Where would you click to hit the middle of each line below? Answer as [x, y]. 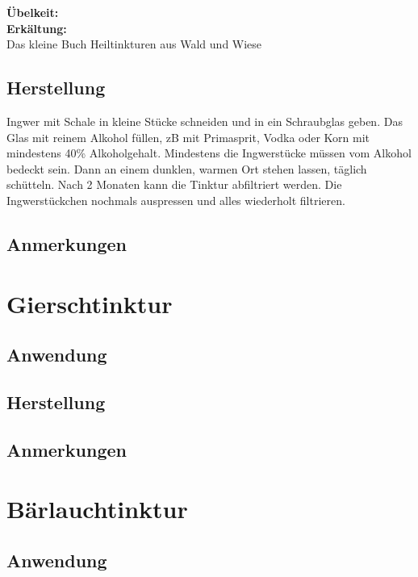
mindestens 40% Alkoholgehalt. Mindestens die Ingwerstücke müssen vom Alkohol [209, 153]
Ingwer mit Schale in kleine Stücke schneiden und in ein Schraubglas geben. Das [205, 121]
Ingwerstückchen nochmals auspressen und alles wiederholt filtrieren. [176, 200]
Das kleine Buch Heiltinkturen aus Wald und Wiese [134, 44]
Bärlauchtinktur [97, 509]
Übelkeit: [33, 12]
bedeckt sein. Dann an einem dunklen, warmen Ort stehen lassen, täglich [187, 168]
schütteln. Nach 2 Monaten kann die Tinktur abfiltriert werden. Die [174, 184]
